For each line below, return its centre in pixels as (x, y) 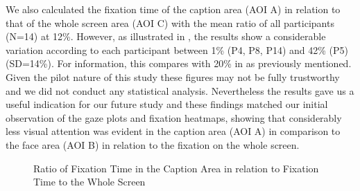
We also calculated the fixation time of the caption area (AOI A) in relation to (173, 9)
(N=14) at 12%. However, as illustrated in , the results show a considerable (166, 36)
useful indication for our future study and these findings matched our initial (167, 104)
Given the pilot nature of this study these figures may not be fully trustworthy (173, 76)
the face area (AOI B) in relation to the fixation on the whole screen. (153, 144)
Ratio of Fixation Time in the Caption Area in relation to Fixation (176, 168)
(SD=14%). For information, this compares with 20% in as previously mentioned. (179, 63)
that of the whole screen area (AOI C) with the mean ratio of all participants (170, 22)
